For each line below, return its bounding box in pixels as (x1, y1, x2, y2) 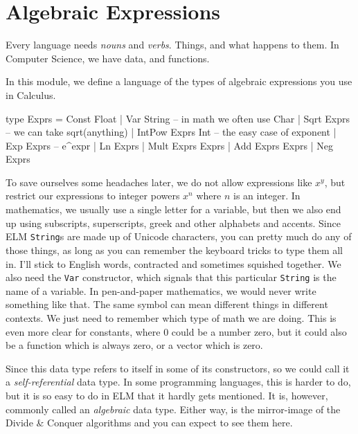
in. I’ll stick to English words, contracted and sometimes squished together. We (6, 256, 341, 271)
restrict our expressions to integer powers (6, 188, 180, 203)
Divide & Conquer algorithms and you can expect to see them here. (6, 415, 293, 430)
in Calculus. (6, 87, 56, 102)
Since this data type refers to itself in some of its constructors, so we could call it (6, 361, 350, 375)
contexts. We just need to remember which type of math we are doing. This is (6, 310, 337, 325)
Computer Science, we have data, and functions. (6, 51, 210, 65)
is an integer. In (233, 188, 301, 203)
